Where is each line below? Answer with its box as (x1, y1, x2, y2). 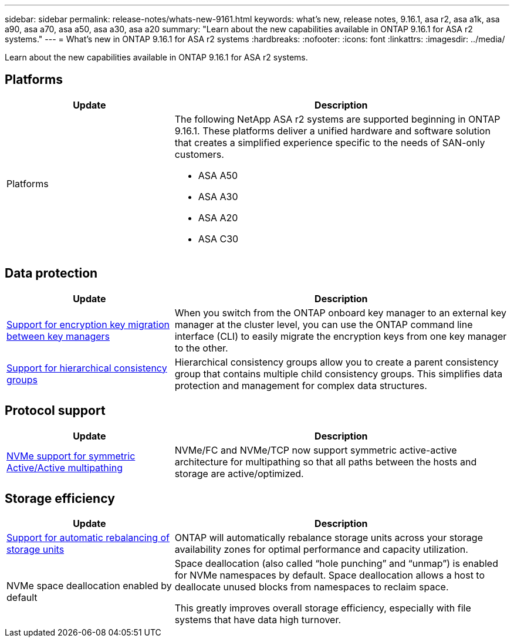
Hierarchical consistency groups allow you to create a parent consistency (174, 356, 499, 368)
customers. (174, 148, 224, 160)
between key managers (6, 330, 110, 342)
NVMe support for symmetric (6, 450, 136, 462)
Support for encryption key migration (6, 318, 170, 330)
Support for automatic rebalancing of (6, 532, 170, 544)
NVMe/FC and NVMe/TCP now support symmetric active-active (174, 444, 457, 456)
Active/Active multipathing (6, 461, 123, 474)
